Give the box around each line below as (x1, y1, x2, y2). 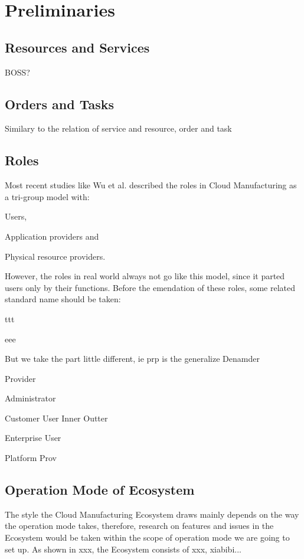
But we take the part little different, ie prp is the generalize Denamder (5, 352, 260, 365)
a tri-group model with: (5, 190, 90, 202)
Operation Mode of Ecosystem (5, 480, 195, 499)
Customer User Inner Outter (5, 411, 108, 424)
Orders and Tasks (5, 94, 115, 113)
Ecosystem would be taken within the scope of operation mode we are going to (5, 531, 290, 544)
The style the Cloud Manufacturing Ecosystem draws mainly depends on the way (5, 508, 299, 520)
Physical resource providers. (5, 250, 106, 262)
